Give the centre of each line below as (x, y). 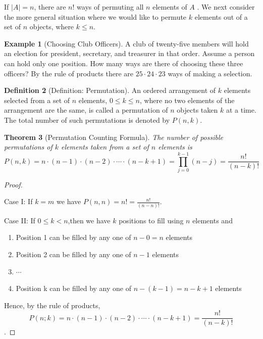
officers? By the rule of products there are (69, 73)
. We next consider (226, 7)
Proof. (13, 184)
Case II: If (20, 220)
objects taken (197, 110)
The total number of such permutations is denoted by (87, 119)
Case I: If (18, 201)
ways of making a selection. (210, 73)
